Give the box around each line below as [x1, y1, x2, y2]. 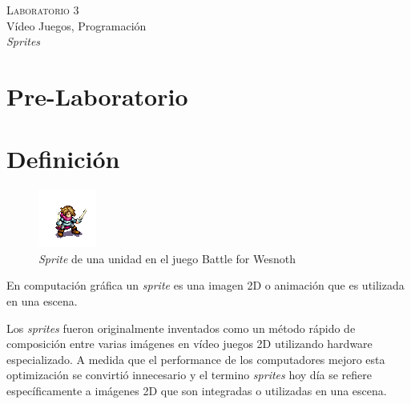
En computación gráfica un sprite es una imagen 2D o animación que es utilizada [6, 277, 405, 294]
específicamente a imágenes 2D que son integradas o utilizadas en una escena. [6, 382, 387, 399]
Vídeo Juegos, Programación [6, 17, 147, 34]
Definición [6, 142, 120, 175]
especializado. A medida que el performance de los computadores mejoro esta [6, 350, 385, 367]
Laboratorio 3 [6, 2, 79, 18]
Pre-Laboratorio [6, 79, 188, 112]
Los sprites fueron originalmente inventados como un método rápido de [6, 319, 356, 336]
